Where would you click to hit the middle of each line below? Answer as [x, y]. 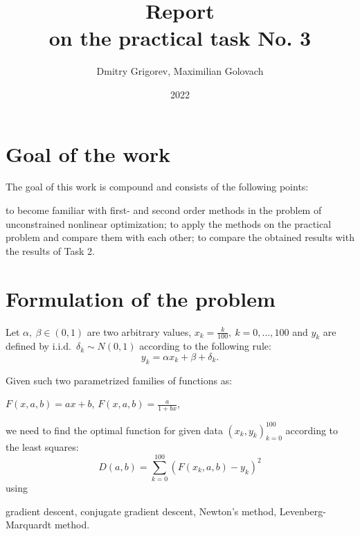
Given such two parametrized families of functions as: [119, 380]
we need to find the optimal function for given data [114, 430]
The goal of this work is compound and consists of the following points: [157, 187]
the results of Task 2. [50, 250]
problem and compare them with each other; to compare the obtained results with [180, 237]
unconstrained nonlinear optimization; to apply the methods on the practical [169, 223]
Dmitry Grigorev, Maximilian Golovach [180, 71]
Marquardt [29, 525]
